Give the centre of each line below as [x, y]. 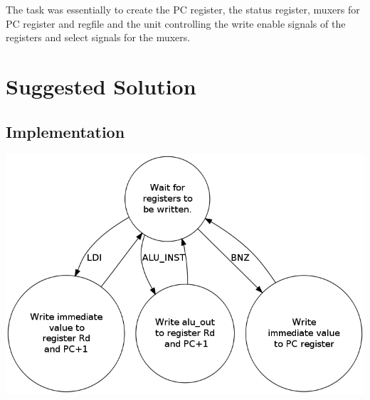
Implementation [65, 131]
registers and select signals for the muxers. [98, 37]
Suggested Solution [101, 86]
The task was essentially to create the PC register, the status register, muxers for [183, 9]
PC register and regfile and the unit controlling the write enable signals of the [176, 23]
